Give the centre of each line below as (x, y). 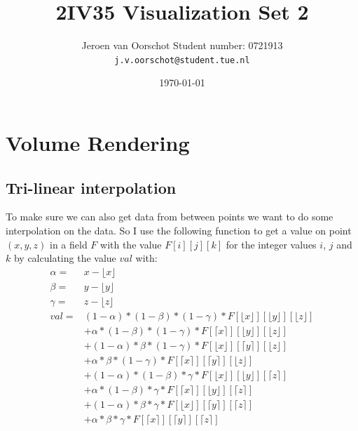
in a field (69, 244)
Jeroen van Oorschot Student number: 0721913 (182, 45)
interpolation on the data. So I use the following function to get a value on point (179, 230)
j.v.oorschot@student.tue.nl (182, 60)
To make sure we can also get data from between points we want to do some (170, 217)
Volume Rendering (98, 142)
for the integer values (271, 244)
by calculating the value (65, 258)
